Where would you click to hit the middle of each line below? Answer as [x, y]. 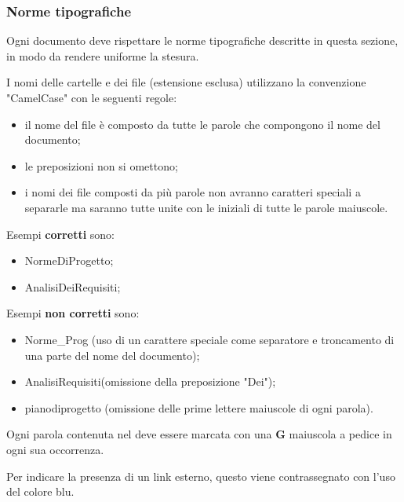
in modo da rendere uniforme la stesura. [103, 55]
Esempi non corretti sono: [73, 313]
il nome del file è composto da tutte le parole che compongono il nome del [202, 124]
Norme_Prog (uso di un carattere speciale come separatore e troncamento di [209, 339]
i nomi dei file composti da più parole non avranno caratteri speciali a [193, 192]
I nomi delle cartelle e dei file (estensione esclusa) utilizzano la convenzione [186, 82]
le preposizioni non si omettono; [101, 165]
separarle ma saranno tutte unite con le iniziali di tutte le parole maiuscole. [206, 207]
